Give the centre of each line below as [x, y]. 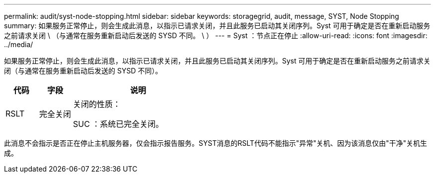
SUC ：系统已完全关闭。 [118, 124]
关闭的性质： [97, 104]
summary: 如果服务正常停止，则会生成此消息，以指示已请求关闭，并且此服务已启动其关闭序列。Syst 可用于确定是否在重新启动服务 [217, 26]
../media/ [19, 44]
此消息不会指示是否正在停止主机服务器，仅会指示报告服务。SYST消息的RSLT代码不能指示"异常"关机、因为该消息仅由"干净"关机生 [216, 143]
